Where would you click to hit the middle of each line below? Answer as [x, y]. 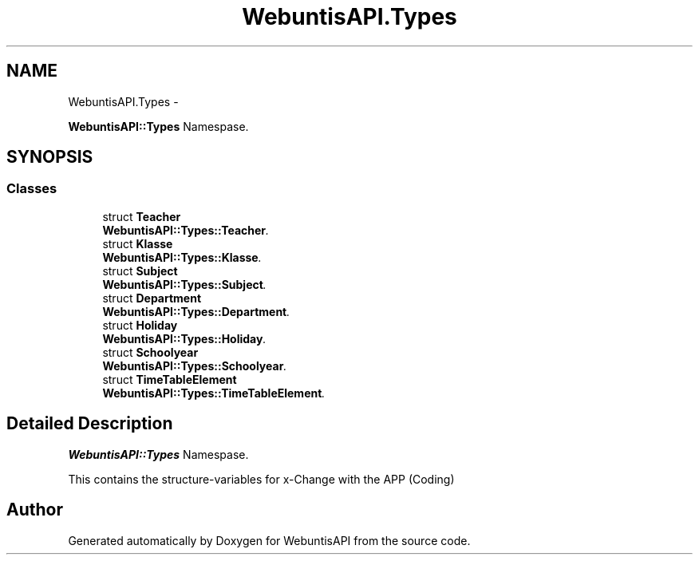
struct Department [152, 298]
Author [35, 510]
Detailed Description [90, 424]
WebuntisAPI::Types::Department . [196, 311]
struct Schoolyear [150, 352]
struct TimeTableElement [170, 379]
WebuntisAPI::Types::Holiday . [184, 338]
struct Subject [140, 271]
